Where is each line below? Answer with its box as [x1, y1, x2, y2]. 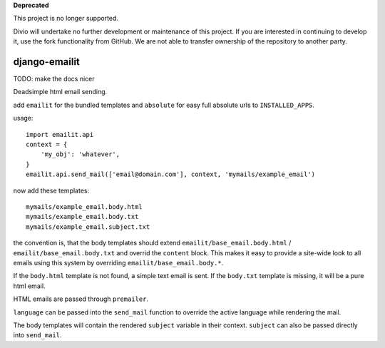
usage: [13, 114, 34, 123]
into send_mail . [13, 331, 62, 339]
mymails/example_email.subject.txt [26, 222, 150, 231]
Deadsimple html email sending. [13, 88, 108, 96]
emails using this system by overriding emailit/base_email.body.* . [13, 258, 224, 267]
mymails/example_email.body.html [26, 203, 143, 210]
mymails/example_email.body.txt [26, 213, 139, 221]
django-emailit [13, 56, 80, 68]
